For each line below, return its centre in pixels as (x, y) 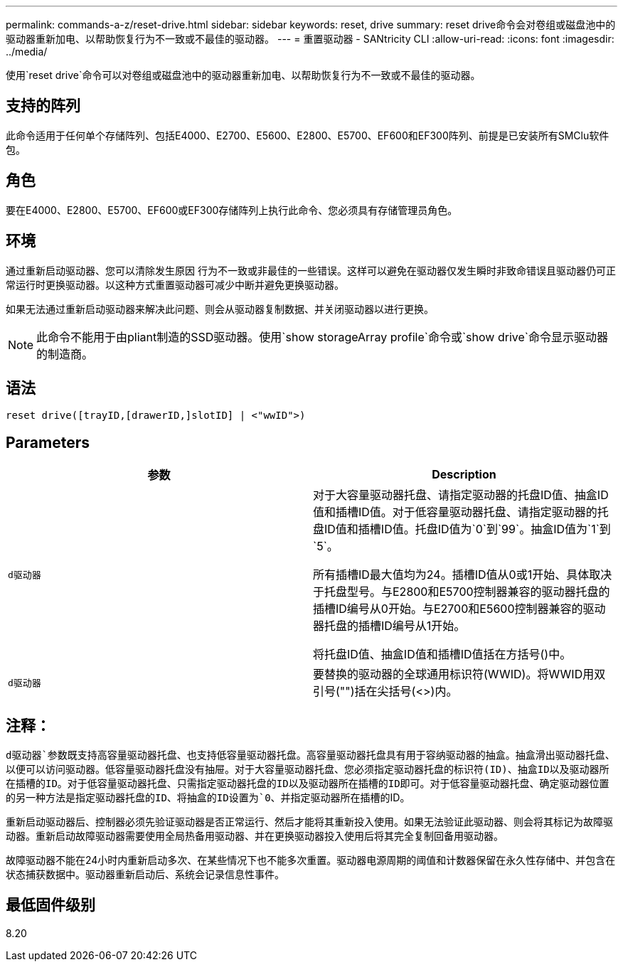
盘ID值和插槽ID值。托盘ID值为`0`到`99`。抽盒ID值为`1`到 (462, 529)
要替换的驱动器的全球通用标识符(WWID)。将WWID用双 (459, 674)
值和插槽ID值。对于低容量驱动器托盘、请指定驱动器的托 (461, 512)
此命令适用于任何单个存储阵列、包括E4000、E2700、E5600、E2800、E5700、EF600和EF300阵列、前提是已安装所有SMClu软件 (308, 135)
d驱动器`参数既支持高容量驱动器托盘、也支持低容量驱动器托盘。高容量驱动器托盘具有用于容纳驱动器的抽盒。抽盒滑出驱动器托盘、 (310, 755)
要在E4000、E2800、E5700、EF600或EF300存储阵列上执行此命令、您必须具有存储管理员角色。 (232, 210)
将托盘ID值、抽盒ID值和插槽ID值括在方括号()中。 (442, 655)
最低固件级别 (50, 905)
